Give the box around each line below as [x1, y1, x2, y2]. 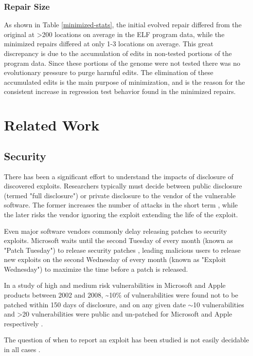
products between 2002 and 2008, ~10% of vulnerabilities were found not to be [4, 290, 238, 300]
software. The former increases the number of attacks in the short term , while [4, 200, 238, 210]
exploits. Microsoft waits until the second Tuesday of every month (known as [4, 235, 233, 245]
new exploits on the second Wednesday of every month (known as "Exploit [4, 254, 226, 264]
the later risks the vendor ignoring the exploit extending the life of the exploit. [4, 209, 238, 219]
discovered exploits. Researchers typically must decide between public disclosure [4, 181, 242, 191]
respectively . [4, 318, 43, 328]
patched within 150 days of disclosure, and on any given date [4, 299, 186, 309]
